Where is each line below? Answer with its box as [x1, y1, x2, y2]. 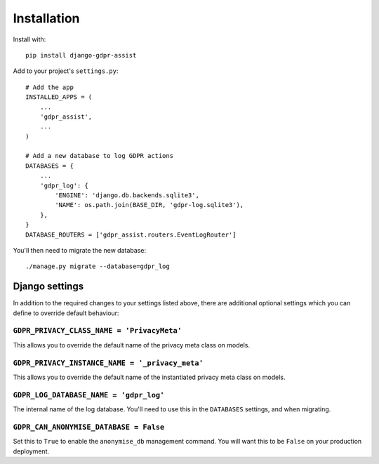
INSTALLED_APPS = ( [25, 93, 93, 101]
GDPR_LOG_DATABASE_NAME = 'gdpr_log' [13, 390, 165, 399]
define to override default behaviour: [13, 309, 119, 317]
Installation [13, 11, 80, 26]
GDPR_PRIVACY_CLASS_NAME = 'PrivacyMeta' [13, 326, 182, 336]
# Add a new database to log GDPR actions [25, 152, 174, 160]
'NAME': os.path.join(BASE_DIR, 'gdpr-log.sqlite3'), [55, 201, 244, 209]
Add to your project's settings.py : [13, 67, 119, 75]
